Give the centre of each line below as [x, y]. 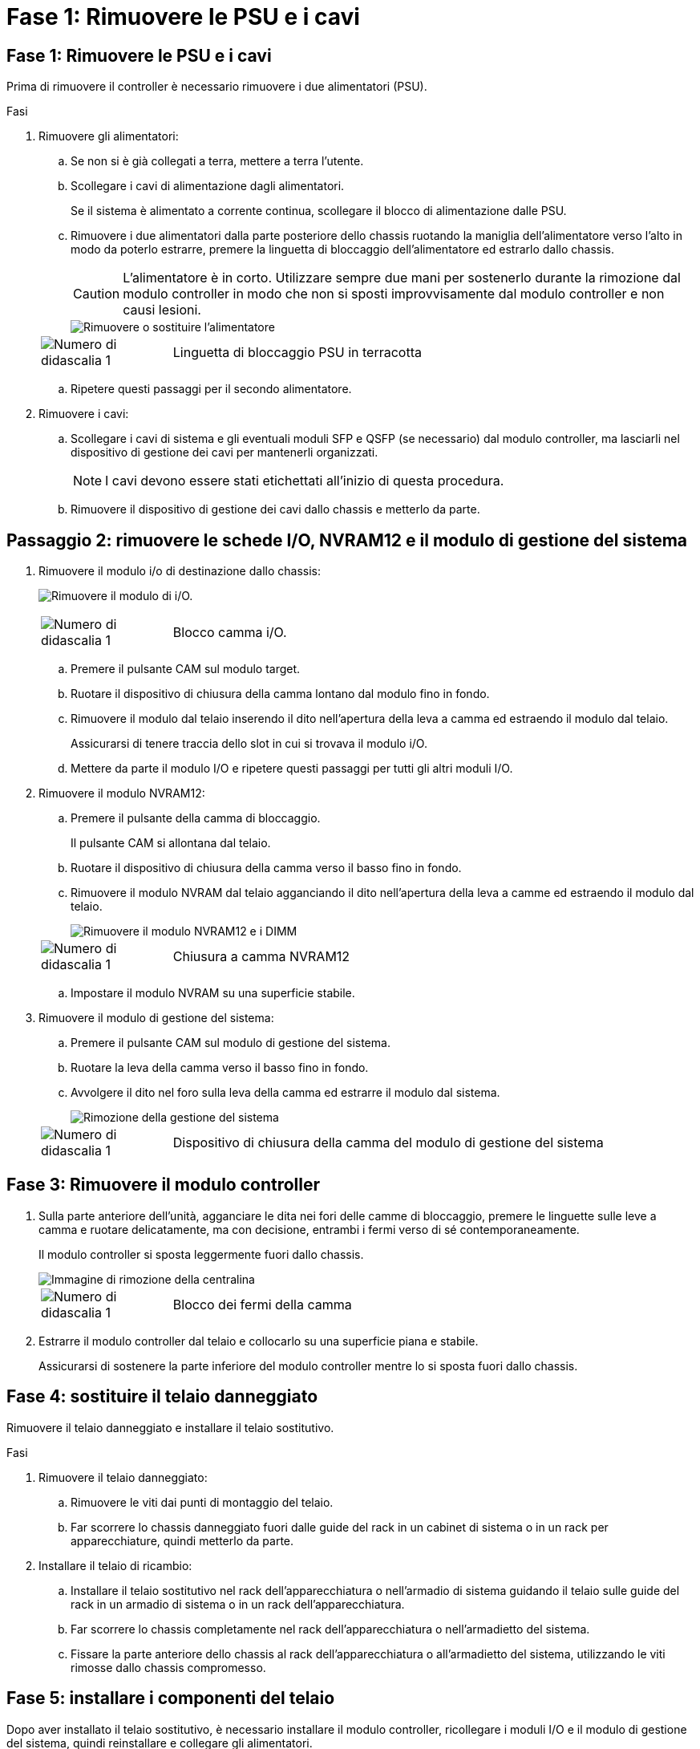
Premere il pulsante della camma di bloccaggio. [196, 818]
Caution [97, 294]
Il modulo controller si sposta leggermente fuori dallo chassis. [201, 1254]
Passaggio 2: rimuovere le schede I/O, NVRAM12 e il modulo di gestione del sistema [347, 540]
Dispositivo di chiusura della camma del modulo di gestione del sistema [388, 1143]
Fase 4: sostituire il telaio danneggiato [162, 1397]
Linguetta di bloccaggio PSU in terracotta [297, 353]
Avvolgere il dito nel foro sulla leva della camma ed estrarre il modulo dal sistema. [285, 1093]
